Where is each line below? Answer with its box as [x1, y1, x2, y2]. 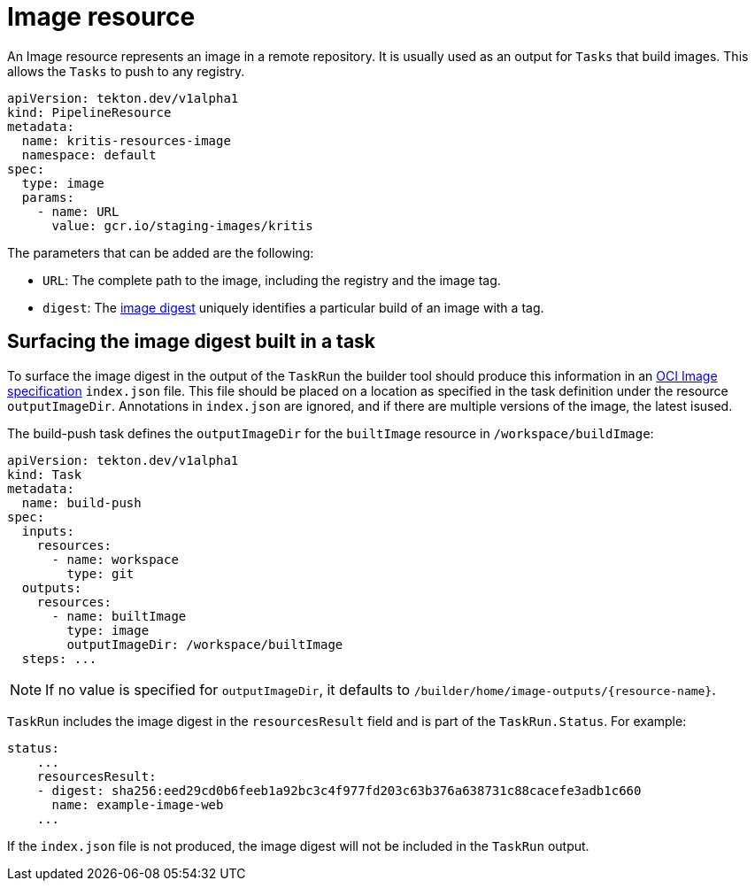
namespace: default [21, 147, 157, 162]
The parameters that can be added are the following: [7, 244, 314, 260]
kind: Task [7, 467, 82, 482]
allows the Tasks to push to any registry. [7, 63, 245, 79]
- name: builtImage [51, 608, 187, 623]
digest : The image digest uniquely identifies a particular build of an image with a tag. [42, 299, 544, 315]
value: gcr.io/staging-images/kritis [51, 218, 313, 233]
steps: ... [21, 651, 97, 666]
